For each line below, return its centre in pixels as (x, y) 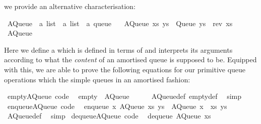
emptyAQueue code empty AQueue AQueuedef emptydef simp (124, 96)
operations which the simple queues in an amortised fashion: (97, 79)
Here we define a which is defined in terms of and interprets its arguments (118, 49)
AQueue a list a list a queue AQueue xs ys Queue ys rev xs (120, 23)
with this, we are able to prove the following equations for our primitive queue (125, 69)
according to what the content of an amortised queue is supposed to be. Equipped (130, 59)
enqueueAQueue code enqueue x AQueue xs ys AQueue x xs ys (117, 106)
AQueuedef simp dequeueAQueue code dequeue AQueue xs (109, 116)
